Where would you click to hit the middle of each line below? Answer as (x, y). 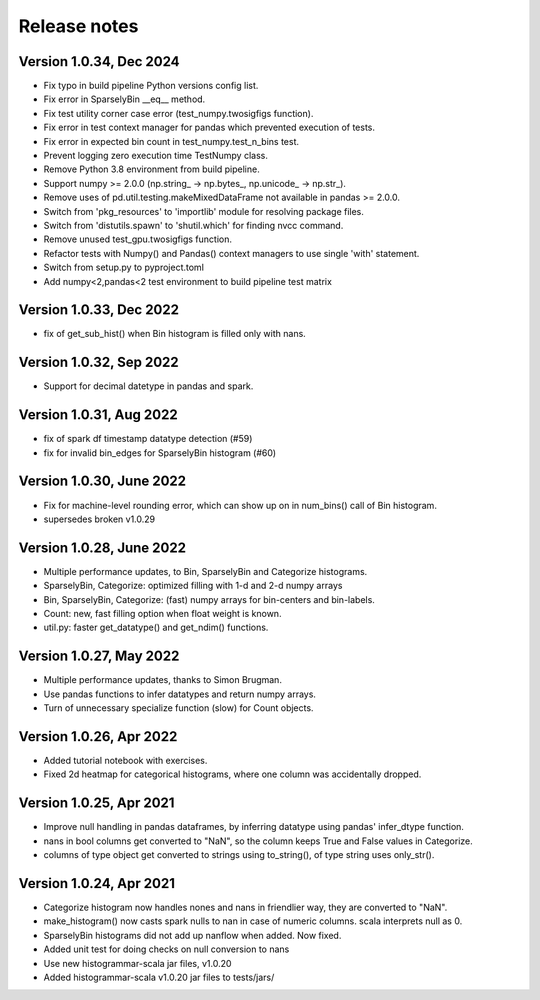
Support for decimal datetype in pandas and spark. (148, 386)
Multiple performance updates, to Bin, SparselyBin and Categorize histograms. (205, 571)
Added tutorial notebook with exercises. (125, 760)
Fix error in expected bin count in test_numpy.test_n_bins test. (171, 141)
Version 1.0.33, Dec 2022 (99, 310)
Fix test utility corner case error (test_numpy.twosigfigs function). (178, 113)
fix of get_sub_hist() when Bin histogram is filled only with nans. (175, 334)
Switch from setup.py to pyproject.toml (124, 267)
